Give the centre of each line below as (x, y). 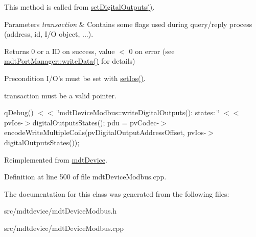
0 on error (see (152, 51)
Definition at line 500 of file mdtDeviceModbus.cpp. (85, 177)
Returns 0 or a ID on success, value (60, 51)
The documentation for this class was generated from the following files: (117, 193)
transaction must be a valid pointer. (60, 95)
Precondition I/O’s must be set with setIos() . (75, 78)
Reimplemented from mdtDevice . (56, 159)
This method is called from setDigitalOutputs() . (79, 7)
